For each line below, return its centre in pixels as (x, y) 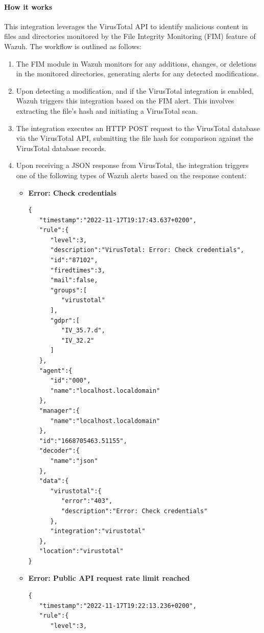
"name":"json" (74, 461)
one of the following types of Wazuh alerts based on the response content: (131, 175)
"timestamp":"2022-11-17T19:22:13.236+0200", (118, 606)
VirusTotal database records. (61, 148)
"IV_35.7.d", (83, 331)
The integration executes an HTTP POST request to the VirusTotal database (138, 128)
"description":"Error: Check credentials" (135, 511)
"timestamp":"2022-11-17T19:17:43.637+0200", (118, 220)
